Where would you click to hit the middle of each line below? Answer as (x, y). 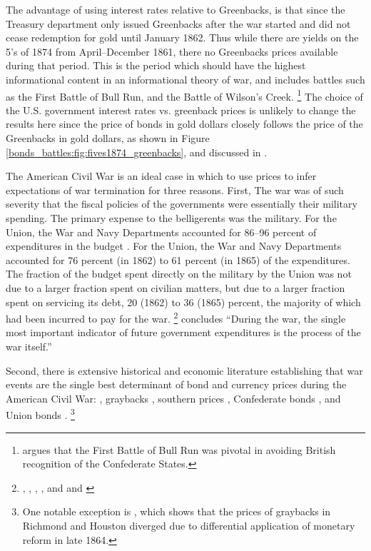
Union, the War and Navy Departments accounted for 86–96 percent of (161, 232)
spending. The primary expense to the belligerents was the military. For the (171, 217)
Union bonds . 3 (40, 414)
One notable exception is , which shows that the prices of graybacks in (177, 511)
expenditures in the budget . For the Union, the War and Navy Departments (174, 246)
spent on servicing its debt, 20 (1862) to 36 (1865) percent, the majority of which (183, 302)
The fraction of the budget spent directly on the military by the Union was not (179, 274)
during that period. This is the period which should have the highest (156, 65)
